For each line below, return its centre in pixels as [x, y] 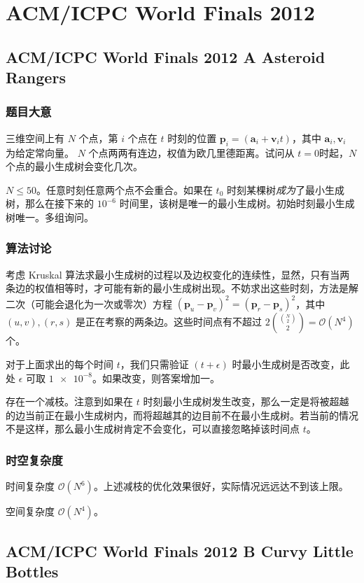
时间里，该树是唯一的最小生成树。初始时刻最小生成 [237, 203]
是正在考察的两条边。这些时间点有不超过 [169, 322]
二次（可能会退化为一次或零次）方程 [89, 303]
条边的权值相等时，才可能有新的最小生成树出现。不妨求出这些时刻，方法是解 [182, 288]
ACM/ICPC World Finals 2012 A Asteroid [166, 56]
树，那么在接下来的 [50, 203]
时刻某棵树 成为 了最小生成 [285, 189]
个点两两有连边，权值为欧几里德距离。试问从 [191, 152]
